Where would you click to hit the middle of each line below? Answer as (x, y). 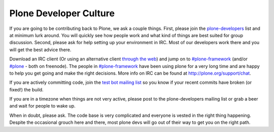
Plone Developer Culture (62, 13)
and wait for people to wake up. (42, 106)
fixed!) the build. (26, 89)
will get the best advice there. (40, 49)
